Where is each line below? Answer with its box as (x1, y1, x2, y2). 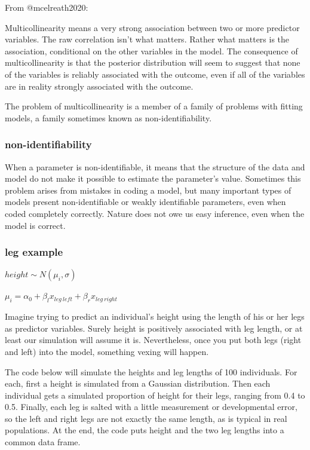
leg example (5, 244, 63, 259)
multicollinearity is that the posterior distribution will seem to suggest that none (5, 56, 300, 69)
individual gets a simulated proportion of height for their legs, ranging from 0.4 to (5, 388, 305, 401)
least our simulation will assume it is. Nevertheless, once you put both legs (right (5, 333, 302, 346)
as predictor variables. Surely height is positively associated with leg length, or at (5, 322, 303, 334)
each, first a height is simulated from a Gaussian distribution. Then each (5, 377, 271, 390)
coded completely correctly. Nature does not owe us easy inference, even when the (5, 207, 305, 219)
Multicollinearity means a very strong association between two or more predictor (5, 21, 300, 33)
